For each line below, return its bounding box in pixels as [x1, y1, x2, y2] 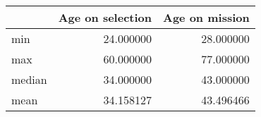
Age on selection [58, 9, 152, 25]
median [11, 71, 47, 87]
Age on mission [163, 9, 250, 25]
